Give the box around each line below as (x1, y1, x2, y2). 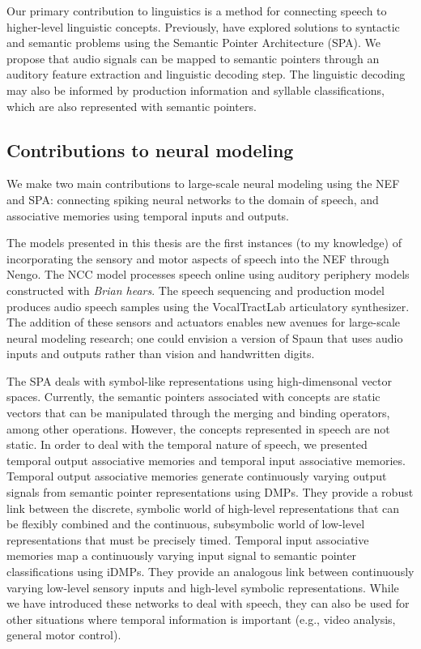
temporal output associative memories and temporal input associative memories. (6, 451, 406, 468)
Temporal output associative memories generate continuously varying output (6, 468, 387, 485)
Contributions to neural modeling (6, 137, 294, 162)
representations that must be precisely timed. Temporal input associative (6, 531, 369, 548)
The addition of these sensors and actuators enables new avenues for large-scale (6, 314, 401, 331)
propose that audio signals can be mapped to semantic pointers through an (6, 49, 380, 66)
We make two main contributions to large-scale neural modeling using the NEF (6, 175, 400, 192)
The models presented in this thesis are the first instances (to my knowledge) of (6, 234, 402, 251)
